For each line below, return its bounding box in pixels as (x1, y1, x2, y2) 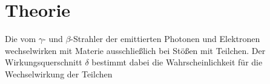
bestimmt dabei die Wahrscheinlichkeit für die (91, 56, 263, 68)
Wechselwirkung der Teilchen (5, 67, 113, 80)
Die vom (5, 32, 36, 45)
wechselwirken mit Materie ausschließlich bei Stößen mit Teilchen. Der (5, 44, 266, 56)
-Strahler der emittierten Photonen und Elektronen (70, 32, 260, 45)
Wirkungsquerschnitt (5, 56, 82, 68)
